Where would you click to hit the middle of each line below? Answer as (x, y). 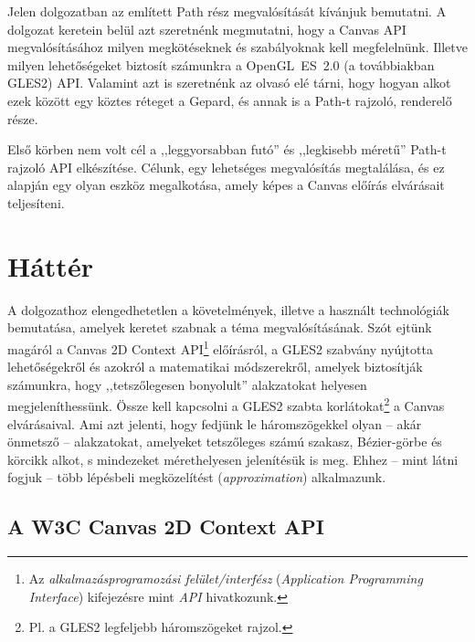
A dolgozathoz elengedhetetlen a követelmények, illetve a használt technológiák (228, 309)
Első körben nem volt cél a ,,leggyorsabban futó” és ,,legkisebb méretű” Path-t (227, 149)
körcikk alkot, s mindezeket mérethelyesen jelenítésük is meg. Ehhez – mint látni (233, 459)
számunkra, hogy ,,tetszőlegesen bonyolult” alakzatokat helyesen (187, 384)
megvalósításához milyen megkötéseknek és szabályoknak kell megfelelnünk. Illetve (237, 47)
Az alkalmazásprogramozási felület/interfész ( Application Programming (226, 579)
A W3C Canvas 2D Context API (166, 526)
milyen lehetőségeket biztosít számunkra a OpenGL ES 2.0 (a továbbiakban (221, 64)
